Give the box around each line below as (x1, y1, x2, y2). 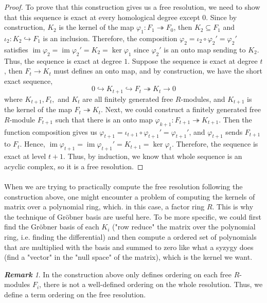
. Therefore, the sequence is (171, 138, 258, 149)
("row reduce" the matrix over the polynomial (112, 221, 256, 232)
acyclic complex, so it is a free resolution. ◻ (4, 161, 144, 171)
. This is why (212, 201, 254, 212)
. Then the (219, 114, 252, 124)
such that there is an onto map (55, 114, 153, 124)
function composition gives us (4, 126, 97, 137)
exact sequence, (4, 75, 53, 86)
